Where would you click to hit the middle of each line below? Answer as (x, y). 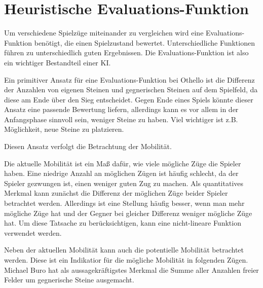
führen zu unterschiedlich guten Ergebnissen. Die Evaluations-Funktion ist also (126, 52)
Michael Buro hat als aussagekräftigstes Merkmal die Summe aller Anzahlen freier (131, 269)
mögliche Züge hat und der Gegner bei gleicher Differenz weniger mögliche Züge (128, 213)
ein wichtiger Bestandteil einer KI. (58, 62)
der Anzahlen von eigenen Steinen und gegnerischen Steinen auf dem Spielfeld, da (131, 89)
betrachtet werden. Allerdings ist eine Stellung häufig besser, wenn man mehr (124, 203)
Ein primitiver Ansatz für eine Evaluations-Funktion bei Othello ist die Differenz (129, 79)
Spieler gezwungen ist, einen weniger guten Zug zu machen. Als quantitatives (124, 183)
